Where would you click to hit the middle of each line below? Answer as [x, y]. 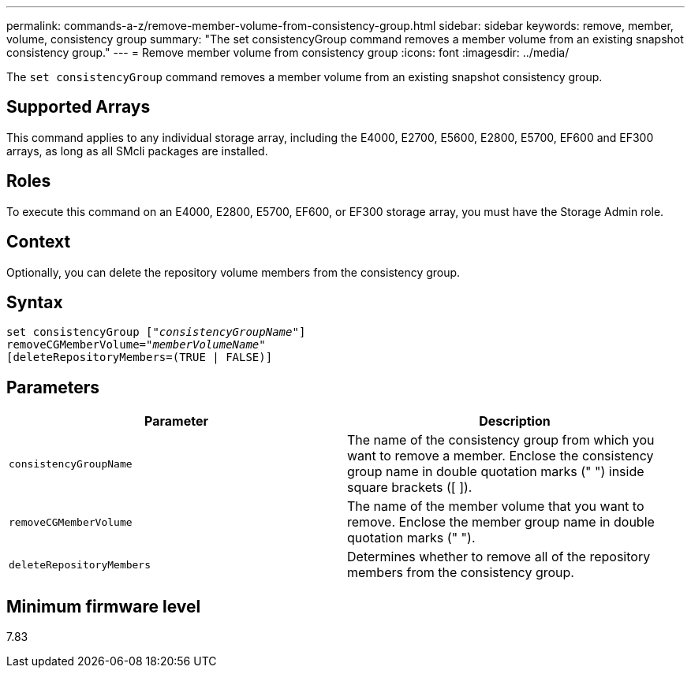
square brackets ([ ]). [410, 488]
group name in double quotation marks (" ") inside [496, 472]
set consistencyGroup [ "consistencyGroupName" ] [156, 332]
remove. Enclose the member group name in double [501, 522]
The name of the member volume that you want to [496, 506]
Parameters [53, 387]
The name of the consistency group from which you [501, 440]
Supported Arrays [78, 107]
